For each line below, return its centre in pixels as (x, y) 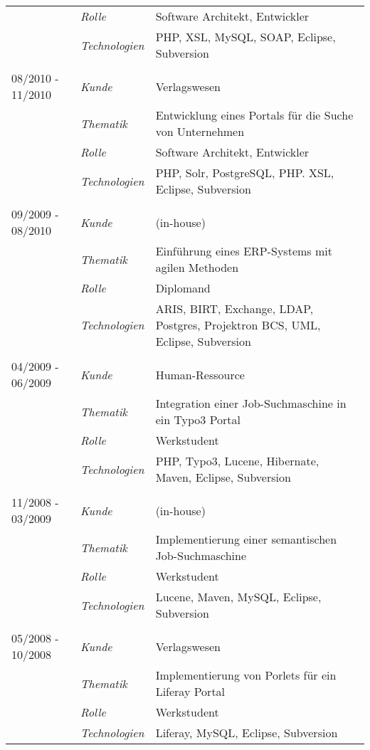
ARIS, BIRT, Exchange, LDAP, (234, 308)
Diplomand (183, 288)
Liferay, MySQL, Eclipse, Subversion (247, 733)
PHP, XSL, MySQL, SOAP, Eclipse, (245, 37)
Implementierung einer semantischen (246, 539)
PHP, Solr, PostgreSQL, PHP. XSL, (245, 173)
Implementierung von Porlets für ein (246, 675)
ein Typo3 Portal (198, 419)
